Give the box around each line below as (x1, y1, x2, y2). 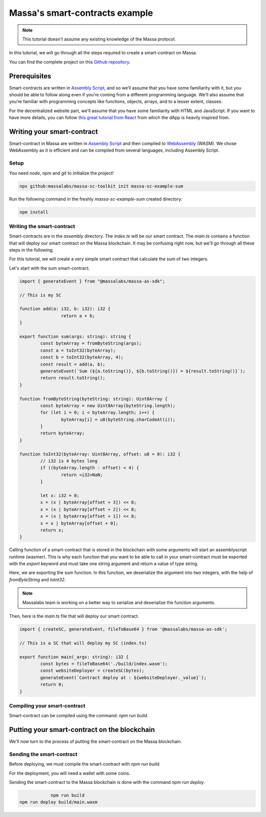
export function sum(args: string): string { (19, 333, 132, 339)
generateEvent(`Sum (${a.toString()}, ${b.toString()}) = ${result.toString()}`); (40, 368, 246, 374)
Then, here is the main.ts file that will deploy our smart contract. (9, 613, 139, 619)
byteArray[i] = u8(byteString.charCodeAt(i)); (61, 416, 176, 422)
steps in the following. (9, 247, 54, 253)
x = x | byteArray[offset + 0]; (40, 520, 118, 526)
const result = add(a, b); (40, 361, 105, 367)
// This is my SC (19, 292, 62, 298)
